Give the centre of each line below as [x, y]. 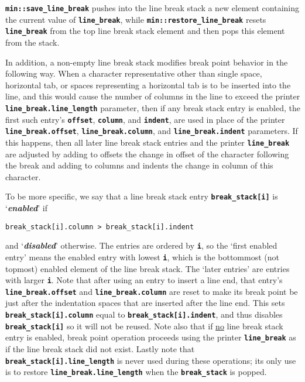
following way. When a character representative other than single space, [134, 73]
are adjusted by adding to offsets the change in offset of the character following [147, 154]
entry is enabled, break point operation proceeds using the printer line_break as [151, 337]
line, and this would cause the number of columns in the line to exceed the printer [153, 96]
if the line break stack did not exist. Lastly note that [100, 349]
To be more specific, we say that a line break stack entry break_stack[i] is [142, 196]
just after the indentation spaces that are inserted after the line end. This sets [145, 303]
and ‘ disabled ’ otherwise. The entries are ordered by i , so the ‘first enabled [141, 245]
